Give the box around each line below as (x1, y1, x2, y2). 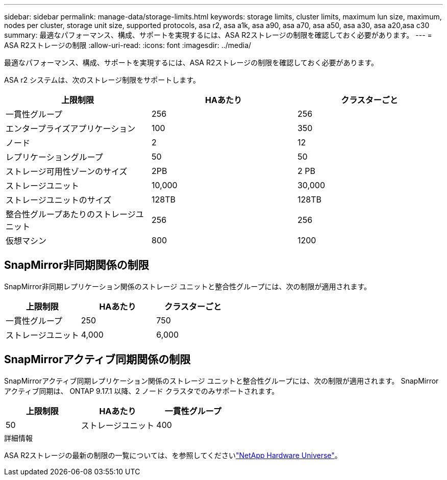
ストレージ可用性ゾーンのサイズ (6, 166, 128, 176)
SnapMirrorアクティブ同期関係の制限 (4, 353, 191, 366)
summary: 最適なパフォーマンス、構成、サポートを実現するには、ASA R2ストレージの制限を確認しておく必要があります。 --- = (4, 31, 432, 39)
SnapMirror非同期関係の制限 (4, 259, 149, 272)
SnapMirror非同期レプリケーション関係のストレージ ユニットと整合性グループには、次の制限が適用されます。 (4, 282, 371, 291)
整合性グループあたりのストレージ (6, 209, 136, 219)
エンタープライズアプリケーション (6, 123, 136, 134)
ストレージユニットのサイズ (6, 195, 112, 205)
